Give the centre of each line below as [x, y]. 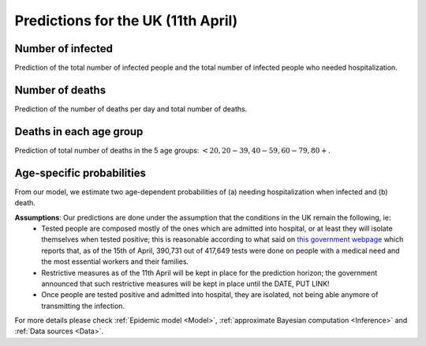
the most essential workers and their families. [115, 261]
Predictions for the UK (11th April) [126, 21]
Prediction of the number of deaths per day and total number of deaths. [131, 109]
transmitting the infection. [83, 306]
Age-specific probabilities [80, 173]
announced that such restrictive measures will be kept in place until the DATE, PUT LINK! [186, 284]
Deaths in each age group [79, 132]
